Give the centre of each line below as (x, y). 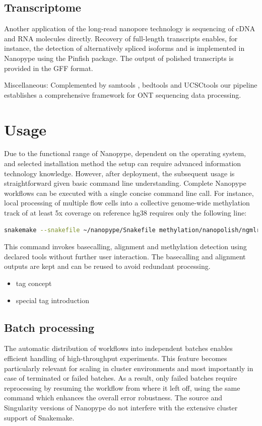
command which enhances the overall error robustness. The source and (113, 398)
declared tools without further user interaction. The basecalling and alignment (125, 256)
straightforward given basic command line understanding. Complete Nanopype (125, 183)
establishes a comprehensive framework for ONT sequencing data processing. (123, 94)
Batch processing (49, 327)
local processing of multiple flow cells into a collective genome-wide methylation (127, 203)
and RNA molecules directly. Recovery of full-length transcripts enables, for (121, 38)
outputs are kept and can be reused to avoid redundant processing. (107, 266)
